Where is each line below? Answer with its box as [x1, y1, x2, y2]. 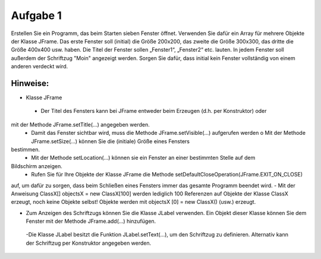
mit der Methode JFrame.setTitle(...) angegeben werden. [11, 121, 150, 128]
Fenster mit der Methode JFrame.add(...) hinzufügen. [26, 217, 156, 225]
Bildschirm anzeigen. [11, 162, 62, 169]
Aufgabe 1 [11, 9, 62, 22]
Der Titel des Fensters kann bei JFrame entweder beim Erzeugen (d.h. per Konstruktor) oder [40, 108, 267, 115]
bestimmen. [11, 146, 40, 153]
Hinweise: [11, 78, 49, 89]
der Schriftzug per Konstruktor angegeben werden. [26, 239, 152, 247]
